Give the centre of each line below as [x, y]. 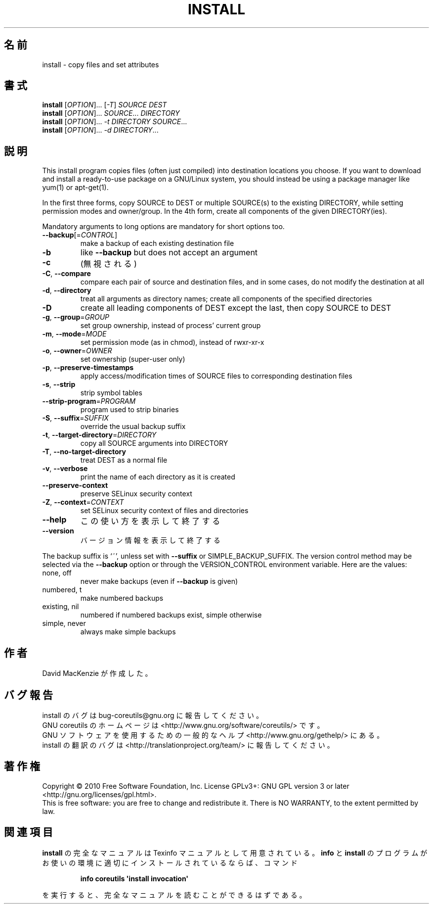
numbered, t [62, 590]
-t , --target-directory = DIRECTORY [99, 435]
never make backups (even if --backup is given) [159, 581]
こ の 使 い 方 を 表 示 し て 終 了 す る [150, 521]
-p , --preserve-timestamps [88, 368]
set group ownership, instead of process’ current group [171, 326]
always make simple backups [128, 632]
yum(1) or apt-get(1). [75, 188]
